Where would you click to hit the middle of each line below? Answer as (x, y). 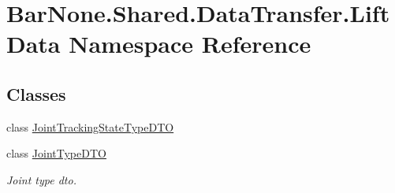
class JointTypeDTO (56, 153)
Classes (36, 93)
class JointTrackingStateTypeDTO (90, 126)
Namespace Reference (190, 44)
